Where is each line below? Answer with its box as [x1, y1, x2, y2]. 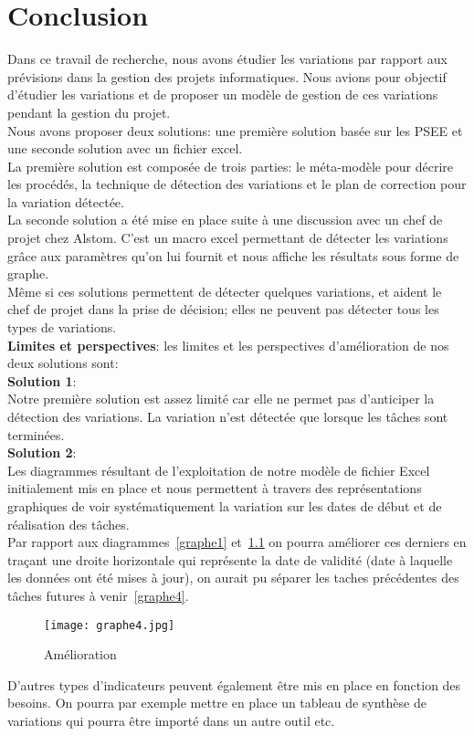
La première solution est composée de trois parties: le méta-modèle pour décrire [7, 156, 454, 175]
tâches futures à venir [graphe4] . [7, 585, 189, 605]
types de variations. [7, 318, 117, 337]
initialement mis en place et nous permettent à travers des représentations [7, 478, 422, 498]
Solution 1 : [7, 371, 77, 390]
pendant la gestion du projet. [7, 102, 171, 121]
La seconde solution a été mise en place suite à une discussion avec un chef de [7, 210, 443, 229]
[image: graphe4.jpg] [44, 618, 175, 632]
